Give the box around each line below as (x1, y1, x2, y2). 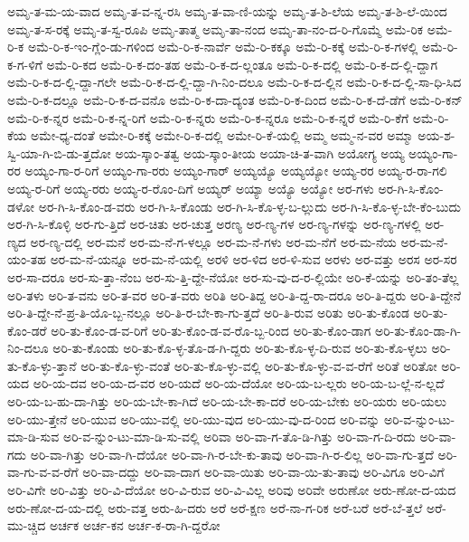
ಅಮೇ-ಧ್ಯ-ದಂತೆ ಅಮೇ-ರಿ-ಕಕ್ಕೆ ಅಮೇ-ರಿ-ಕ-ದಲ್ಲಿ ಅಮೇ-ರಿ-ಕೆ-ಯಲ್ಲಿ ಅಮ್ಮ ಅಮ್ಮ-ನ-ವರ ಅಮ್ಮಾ (31, 126, 414, 145)
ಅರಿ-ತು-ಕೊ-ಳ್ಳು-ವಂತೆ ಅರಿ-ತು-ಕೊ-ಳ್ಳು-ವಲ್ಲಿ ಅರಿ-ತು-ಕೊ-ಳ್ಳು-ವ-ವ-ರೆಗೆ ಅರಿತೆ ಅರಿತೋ (80, 356, 437, 375)
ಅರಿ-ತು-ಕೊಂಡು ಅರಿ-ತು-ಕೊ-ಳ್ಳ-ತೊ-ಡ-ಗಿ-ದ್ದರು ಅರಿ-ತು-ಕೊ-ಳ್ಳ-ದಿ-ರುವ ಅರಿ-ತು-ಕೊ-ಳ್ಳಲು (52, 338, 427, 357)
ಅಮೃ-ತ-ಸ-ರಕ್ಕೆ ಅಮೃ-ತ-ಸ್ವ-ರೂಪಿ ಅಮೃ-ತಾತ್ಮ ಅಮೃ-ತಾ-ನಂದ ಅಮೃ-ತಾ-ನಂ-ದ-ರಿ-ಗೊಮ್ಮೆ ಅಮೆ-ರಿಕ (7, 19, 424, 38)
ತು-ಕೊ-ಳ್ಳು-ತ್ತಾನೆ (7, 356, 77, 375)
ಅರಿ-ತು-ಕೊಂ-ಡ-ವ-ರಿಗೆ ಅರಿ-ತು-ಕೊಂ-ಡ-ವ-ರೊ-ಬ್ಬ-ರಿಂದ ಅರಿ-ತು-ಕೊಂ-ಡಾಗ (51, 320, 371, 339)
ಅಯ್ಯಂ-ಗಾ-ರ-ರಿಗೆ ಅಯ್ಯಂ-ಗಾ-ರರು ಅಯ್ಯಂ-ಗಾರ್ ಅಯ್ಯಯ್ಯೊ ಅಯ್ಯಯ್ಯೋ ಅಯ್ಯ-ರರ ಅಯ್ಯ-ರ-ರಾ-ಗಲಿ (24, 161, 447, 180)
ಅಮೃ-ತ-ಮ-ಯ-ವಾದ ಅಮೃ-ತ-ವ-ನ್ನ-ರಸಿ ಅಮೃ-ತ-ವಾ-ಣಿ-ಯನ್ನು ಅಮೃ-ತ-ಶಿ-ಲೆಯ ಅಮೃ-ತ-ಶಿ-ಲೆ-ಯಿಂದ (7, 2, 447, 20)
